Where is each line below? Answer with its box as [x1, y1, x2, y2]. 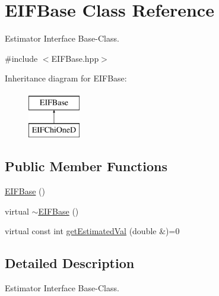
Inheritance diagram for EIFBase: [5, 72, 127, 84]
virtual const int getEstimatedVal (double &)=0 [5, 225, 180, 237]
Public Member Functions [5, 157, 167, 175]
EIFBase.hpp [51, 52, 99, 64]
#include [5, 52, 38, 64]
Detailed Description [5, 254, 135, 272]
